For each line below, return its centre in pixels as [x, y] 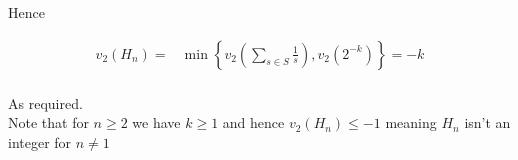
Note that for [48, 122]
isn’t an [487, 122]
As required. [45, 102]
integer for [40, 141]
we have [156, 122]
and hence [253, 122]
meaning [411, 122]
